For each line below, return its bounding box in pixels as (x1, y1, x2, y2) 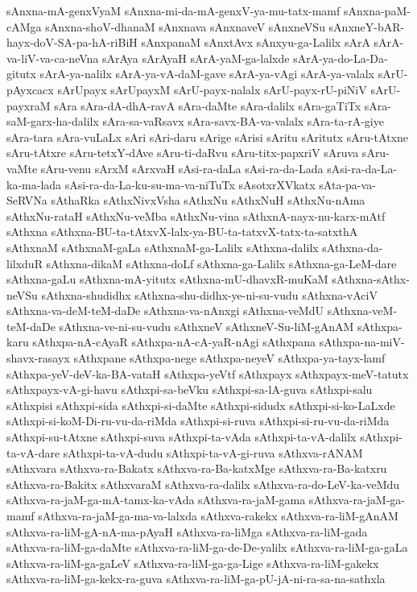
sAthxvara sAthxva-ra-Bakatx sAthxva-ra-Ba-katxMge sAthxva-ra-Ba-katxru (6, 460, 387, 477)
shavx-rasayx (6, 350, 70, 366)
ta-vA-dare (6, 444, 60, 461)
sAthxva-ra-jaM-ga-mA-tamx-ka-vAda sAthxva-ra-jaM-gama (6, 491, 306, 508)
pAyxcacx (6, 81, 54, 97)
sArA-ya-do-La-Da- (293, 49, 388, 66)
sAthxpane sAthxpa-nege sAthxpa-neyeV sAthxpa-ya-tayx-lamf (73, 350, 386, 366)
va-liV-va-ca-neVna (6, 49, 99, 66)
